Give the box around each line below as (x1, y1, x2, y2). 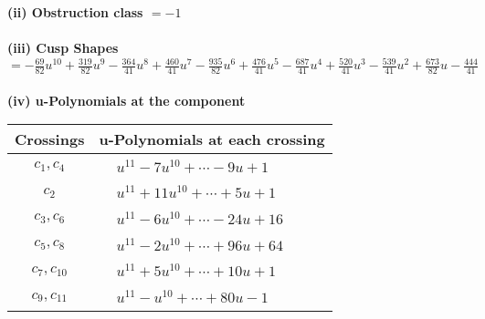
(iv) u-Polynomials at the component (7, 90, 246, 109)
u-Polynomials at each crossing (99, 129, 325, 150)
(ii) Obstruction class (7, 3, 143, 21)
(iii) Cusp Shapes (7, 38, 119, 57)
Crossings (15, 129, 85, 150)
